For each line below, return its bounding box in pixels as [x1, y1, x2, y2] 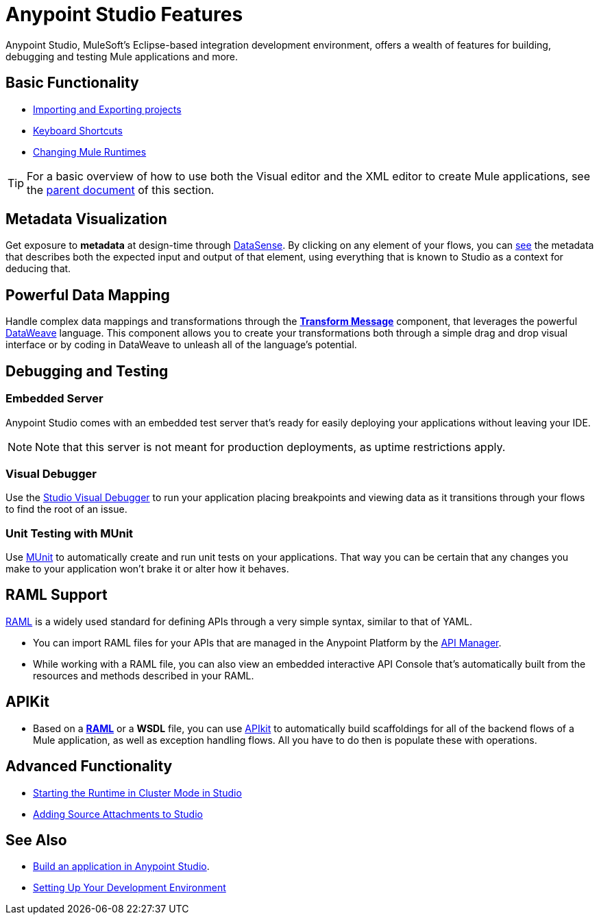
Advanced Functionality [5, 758, 173, 775]
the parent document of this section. [27, 182, 215, 197]
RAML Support [5, 586, 108, 604]
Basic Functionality [5, 74, 139, 92]
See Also [5, 831, 67, 849]
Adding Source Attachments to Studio [33, 808, 203, 820]
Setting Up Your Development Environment [33, 882, 226, 894]
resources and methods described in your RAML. [33, 669, 254, 681]
